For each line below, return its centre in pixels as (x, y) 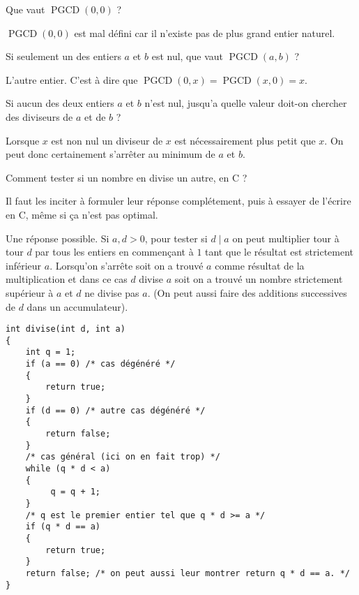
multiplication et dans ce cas (67, 279)
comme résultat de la (260, 265)
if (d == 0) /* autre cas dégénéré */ (115, 410)
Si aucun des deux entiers (60, 103)
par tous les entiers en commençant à (114, 252)
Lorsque (23, 140)
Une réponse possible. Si (58, 238)
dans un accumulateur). (77, 306)
